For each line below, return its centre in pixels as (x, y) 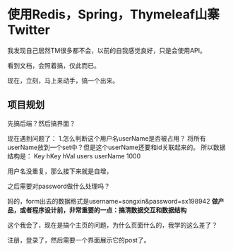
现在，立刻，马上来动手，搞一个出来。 (63, 80)
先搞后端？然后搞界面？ (41, 123)
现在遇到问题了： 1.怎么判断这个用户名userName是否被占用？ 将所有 (107, 138)
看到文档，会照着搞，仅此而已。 (54, 65)
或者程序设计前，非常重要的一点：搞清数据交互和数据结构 (103, 210)
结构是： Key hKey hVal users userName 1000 (74, 156)
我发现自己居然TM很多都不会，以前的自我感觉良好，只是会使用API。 (107, 50)
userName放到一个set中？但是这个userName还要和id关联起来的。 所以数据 (116, 147)
